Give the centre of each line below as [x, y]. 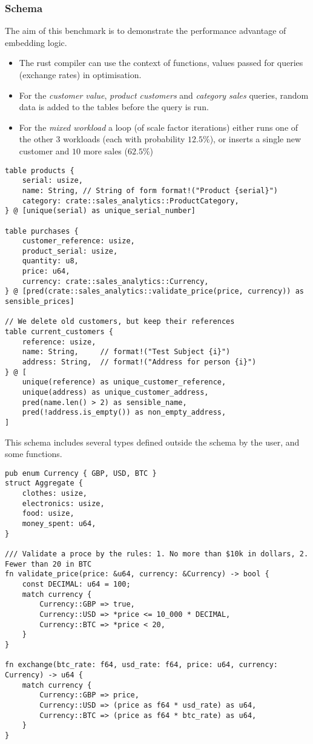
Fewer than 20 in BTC [48, 564]
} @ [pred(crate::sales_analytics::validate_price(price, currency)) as [154, 291]
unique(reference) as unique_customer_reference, [124, 382]
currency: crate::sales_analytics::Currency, [115, 281]
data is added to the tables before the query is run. [114, 107]
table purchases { [42, 231]
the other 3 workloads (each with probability [102, 139]
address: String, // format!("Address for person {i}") [139, 362]
